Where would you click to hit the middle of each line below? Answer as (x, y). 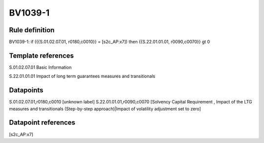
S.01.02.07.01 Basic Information (40, 67)
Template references (42, 55)
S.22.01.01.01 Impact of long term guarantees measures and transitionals (82, 76)
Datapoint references (42, 123)
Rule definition (32, 30)
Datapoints (26, 90)
